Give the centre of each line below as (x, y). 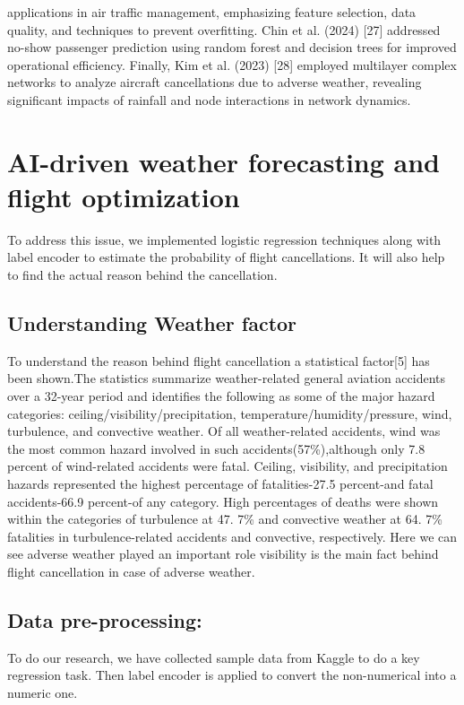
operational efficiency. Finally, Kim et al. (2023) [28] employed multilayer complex (232, 64)
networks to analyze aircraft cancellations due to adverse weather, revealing (215, 82)
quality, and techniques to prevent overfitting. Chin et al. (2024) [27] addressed (224, 29)
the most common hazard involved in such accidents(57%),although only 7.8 (216, 448)
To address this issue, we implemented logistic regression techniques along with (224, 239)
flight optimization (124, 196)
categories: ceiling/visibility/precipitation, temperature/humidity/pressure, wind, (230, 413)
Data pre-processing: (105, 619)
